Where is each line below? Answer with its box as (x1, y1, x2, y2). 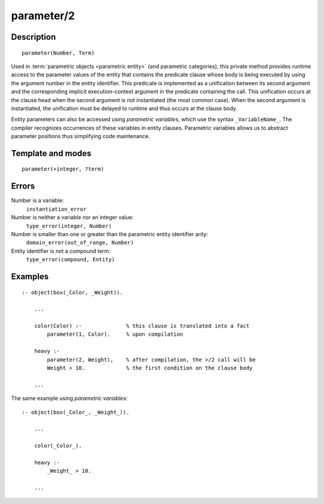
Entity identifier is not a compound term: (11, 247, 111, 255)
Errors (11, 181, 35, 192)
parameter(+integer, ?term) (22, 166, 104, 172)
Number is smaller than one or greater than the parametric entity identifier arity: (11, 230, 208, 237)
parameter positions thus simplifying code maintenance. (11, 133, 150, 140)
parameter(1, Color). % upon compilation (47, 331, 183, 338)
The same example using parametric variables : (11, 395, 128, 402)
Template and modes (11, 148, 92, 159)
